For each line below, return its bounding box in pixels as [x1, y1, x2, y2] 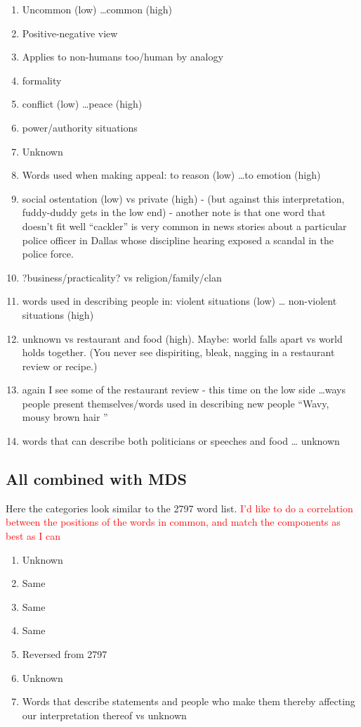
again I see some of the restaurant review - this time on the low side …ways [22, 382, 346, 397]
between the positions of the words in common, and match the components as [6, 514, 341, 529]
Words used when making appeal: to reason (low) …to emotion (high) [22, 167, 321, 182]
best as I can [6, 529, 60, 543]
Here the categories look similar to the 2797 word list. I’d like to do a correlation [6, 500, 353, 515]
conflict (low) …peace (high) [22, 96, 143, 111]
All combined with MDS [6, 468, 187, 490]
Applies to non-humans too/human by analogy [22, 49, 223, 64]
